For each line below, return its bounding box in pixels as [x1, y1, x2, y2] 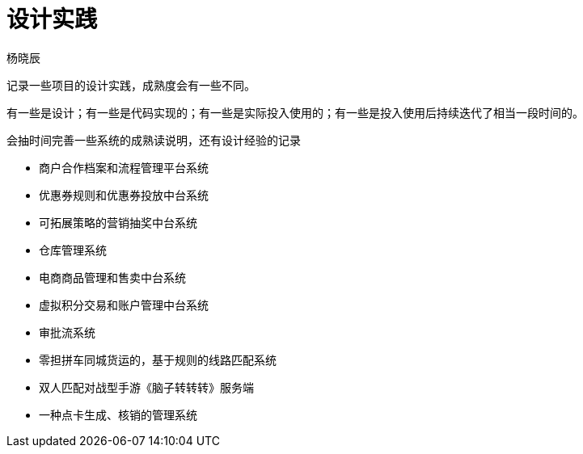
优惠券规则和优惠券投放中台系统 [39, 187, 209, 202]
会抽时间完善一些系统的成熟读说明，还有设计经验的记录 [6, 132, 301, 147]
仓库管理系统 [39, 242, 107, 257]
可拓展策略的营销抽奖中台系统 [39, 215, 197, 229]
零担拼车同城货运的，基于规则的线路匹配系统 [39, 352, 277, 367]
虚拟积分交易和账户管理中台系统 [39, 297, 209, 312]
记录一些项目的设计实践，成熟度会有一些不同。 [6, 78, 256, 92]
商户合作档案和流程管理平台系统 [39, 160, 209, 174]
